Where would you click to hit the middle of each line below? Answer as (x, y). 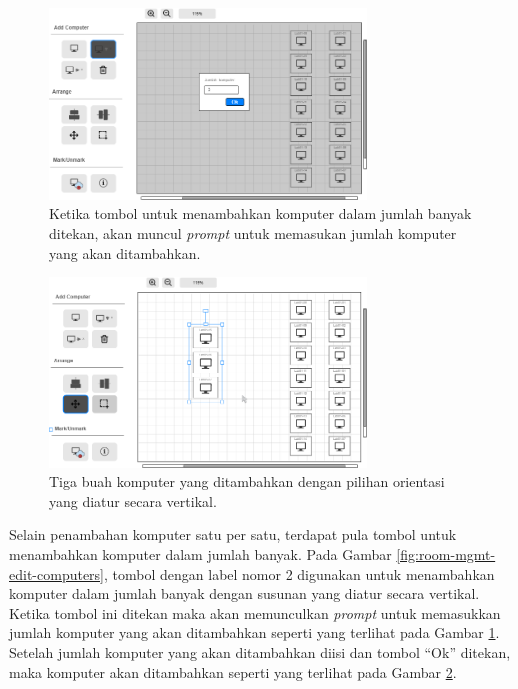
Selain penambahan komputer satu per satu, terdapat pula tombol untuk (233, 534)
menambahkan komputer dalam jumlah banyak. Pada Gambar (200, 554)
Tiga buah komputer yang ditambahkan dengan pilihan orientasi (247, 481)
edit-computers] (57, 573)
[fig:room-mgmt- (446, 554)
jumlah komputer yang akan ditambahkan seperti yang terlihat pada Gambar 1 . (254, 632)
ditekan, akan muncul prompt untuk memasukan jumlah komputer (253, 233)
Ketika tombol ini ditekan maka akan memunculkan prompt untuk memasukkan (255, 612)
